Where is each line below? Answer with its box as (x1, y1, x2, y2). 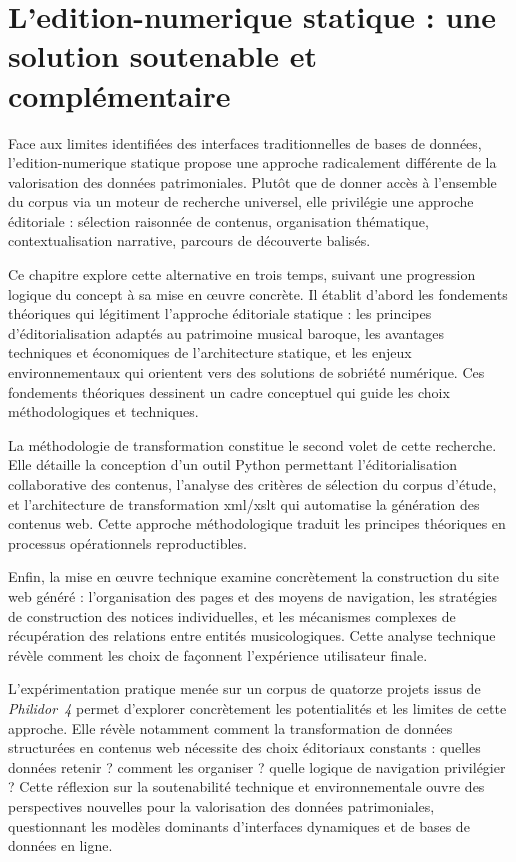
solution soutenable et (8, 35, 317, 76)
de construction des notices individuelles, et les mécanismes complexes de (8, 605, 456, 626)
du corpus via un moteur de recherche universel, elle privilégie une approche (8, 191, 474, 212)
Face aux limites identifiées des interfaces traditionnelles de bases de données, (8, 132, 482, 153)
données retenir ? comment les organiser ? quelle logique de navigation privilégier (8, 756, 506, 777)
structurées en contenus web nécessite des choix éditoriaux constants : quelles (8, 737, 481, 758)
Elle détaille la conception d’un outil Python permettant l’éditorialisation (8, 454, 458, 475)
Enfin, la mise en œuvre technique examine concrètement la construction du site (8, 566, 499, 587)
